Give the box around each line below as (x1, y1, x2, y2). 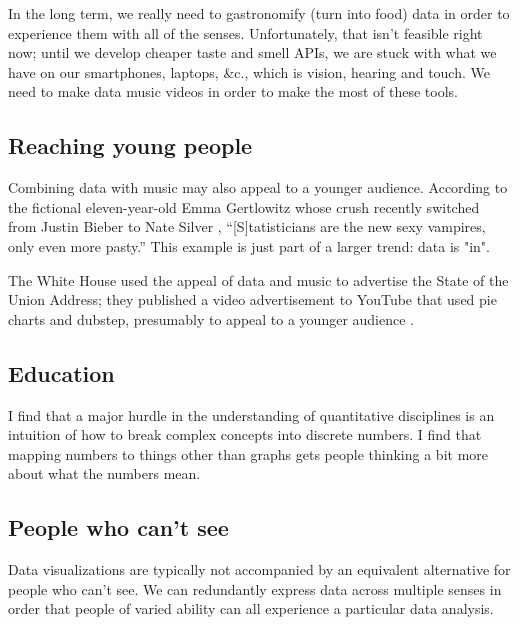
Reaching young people (8, 130, 253, 161)
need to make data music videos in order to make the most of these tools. (8, 81, 458, 102)
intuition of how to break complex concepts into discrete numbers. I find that (8, 424, 482, 445)
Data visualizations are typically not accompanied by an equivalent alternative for (8, 559, 511, 580)
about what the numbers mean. (8, 463, 201, 484)
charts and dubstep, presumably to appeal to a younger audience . (8, 308, 414, 329)
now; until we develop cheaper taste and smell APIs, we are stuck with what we (8, 42, 497, 63)
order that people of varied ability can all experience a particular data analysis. (8, 598, 494, 619)
